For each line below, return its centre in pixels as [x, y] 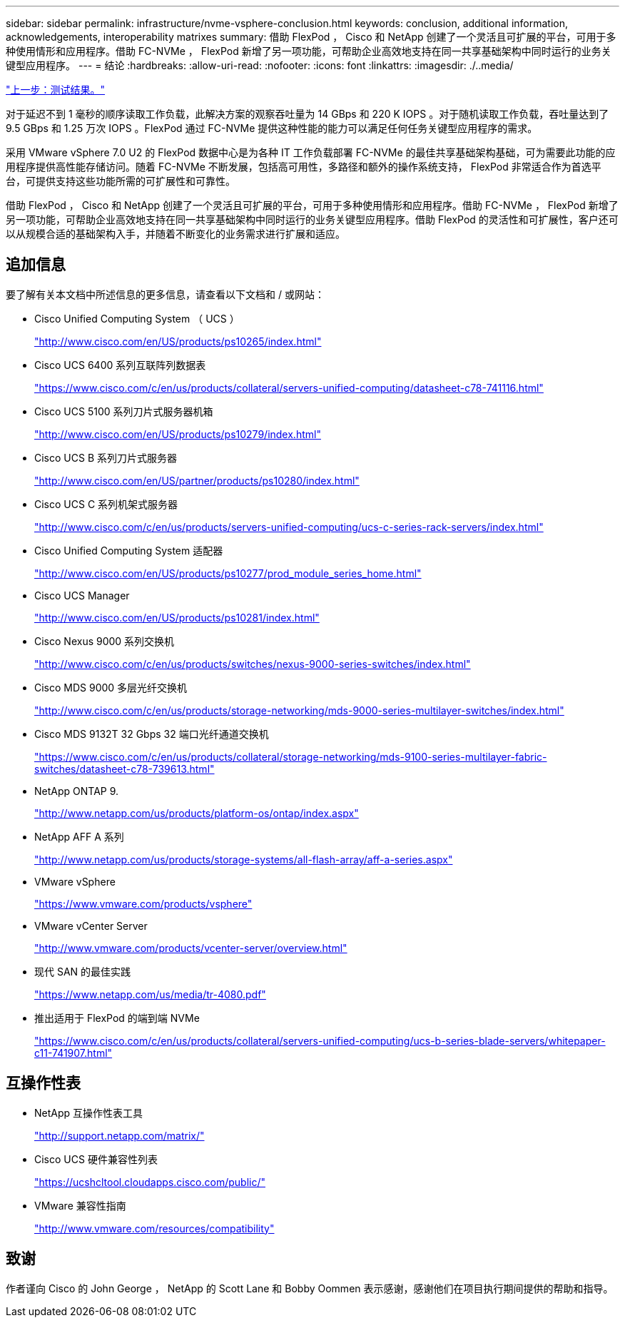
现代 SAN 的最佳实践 [83, 971]
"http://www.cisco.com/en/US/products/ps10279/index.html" [178, 434]
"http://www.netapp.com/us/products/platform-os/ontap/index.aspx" [197, 813]
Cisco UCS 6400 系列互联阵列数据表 [120, 365]
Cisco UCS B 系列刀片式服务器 [106, 457]
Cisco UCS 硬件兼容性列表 [96, 1159]
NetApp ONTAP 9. [77, 791]
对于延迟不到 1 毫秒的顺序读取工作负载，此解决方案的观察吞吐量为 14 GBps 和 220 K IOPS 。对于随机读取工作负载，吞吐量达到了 [308, 114]
